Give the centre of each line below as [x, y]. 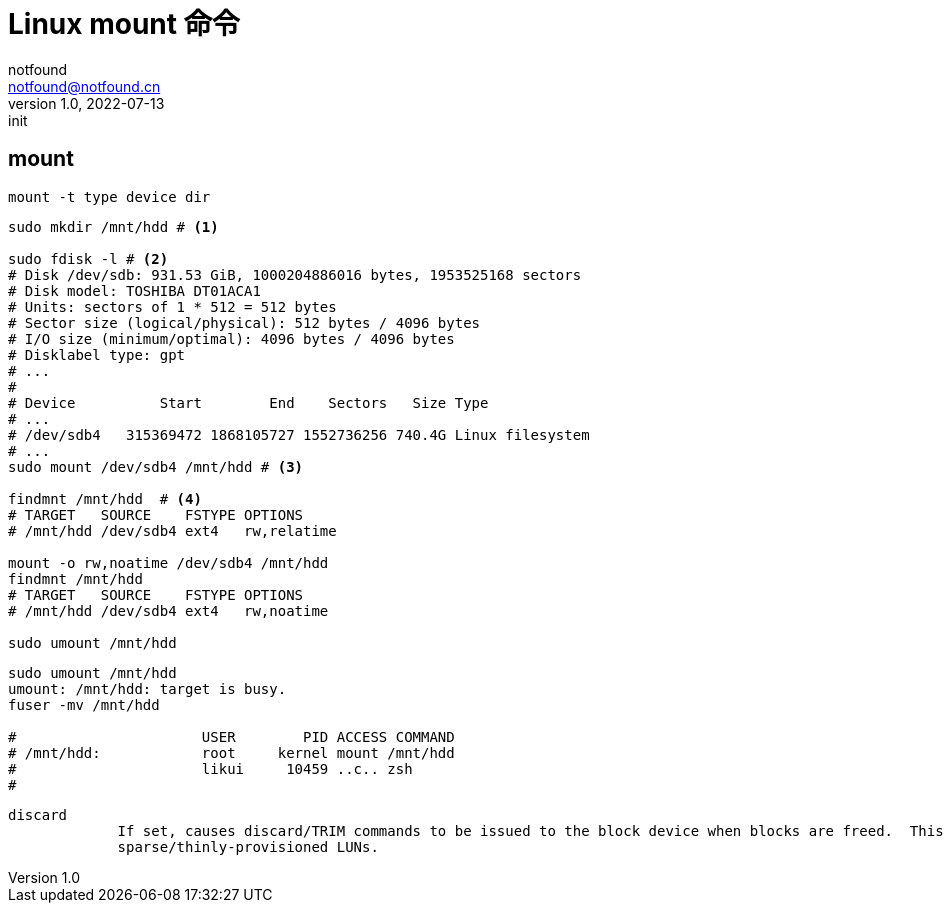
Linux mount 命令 [124, 24]
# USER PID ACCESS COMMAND [231, 736]
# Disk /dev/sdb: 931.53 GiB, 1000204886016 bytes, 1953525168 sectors [295, 274]
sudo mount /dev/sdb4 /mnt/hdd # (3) [156, 466]
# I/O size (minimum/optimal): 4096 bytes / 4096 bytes [231, 338]
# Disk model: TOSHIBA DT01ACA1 [134, 290]
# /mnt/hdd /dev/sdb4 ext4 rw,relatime [172, 530]
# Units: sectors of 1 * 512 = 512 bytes [172, 306]
